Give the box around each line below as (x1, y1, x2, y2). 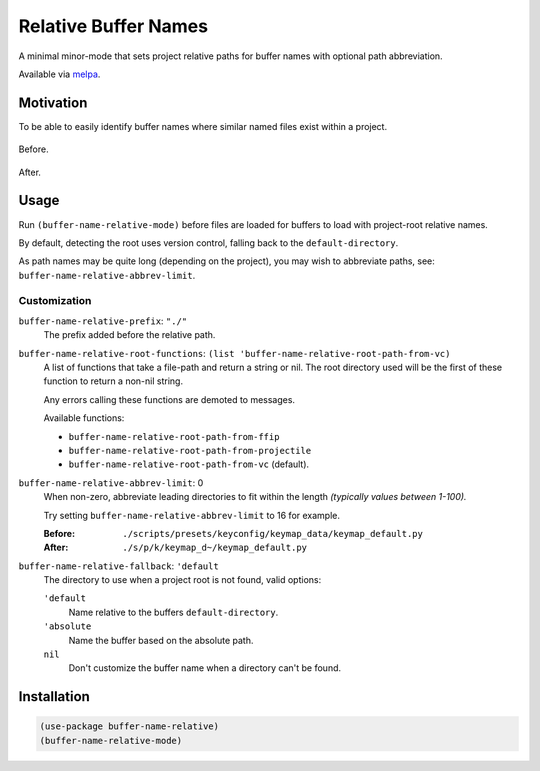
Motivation (18, 94, 88, 111)
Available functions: (43, 412, 125, 424)
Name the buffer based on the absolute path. (68, 634, 254, 646)
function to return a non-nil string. (43, 375, 184, 387)
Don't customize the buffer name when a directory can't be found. (68, 662, 342, 674)
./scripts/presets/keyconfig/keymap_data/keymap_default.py (122, 528, 424, 539)
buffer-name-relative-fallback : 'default (18, 560, 219, 572)
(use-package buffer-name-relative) (39, 721, 220, 732)
